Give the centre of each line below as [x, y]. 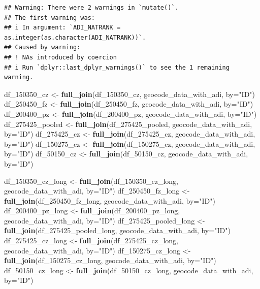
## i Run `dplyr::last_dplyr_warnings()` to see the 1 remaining [117, 67]
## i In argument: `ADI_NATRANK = [62, 28]
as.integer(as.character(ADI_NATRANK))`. [75, 37]
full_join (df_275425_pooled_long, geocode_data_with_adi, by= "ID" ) [117, 230]
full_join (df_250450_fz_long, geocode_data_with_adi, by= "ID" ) [110, 200]
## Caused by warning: [42, 47]
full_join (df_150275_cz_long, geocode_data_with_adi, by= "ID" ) [110, 260]
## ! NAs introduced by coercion [60, 57]
